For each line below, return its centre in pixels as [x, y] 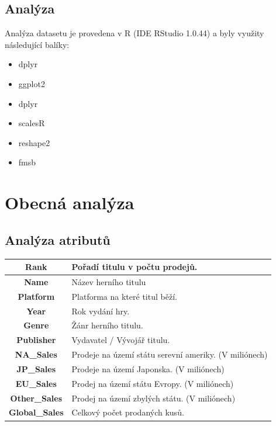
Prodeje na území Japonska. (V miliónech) [148, 368]
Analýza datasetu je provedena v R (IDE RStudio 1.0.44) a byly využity [134, 33]
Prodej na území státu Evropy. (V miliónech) [153, 383]
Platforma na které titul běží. [124, 296]
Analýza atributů [58, 239]
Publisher [36, 340]
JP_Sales [36, 368]
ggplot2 [32, 83]
